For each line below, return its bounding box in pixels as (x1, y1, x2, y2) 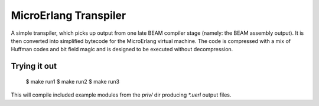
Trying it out (11, 61, 57, 71)
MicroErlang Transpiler (11, 9, 126, 22)
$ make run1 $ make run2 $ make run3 (25, 78, 120, 85)
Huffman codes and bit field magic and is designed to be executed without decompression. (11, 46, 233, 53)
